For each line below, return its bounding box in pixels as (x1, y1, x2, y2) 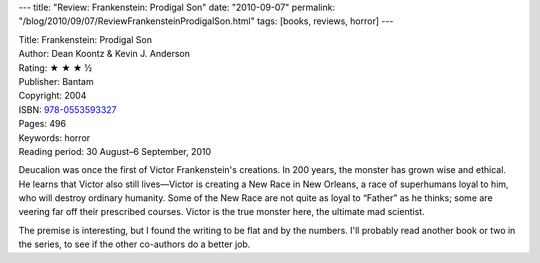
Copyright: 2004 (18, 90, 87, 102)
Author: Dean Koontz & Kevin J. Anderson (18, 48, 190, 60)
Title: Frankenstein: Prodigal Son (18, 33, 152, 45)
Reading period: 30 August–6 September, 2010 (18, 145, 212, 157)
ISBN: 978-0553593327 (18, 103, 117, 115)
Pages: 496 (18, 118, 67, 130)
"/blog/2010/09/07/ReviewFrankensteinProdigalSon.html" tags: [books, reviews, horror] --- (18, 15, 394, 27)
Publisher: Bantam (18, 75, 94, 87)
